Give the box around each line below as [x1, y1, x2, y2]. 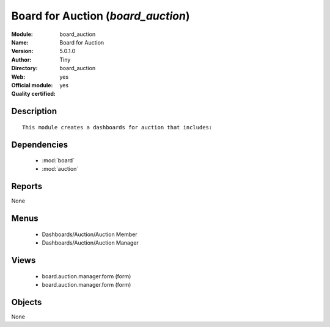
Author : [11, 56, 32, 63]
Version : [11, 48, 34, 55]
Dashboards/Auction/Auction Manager [42, 239, 139, 246]
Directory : [11, 65, 38, 72]
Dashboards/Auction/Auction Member [42, 231, 137, 238]
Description [11, 106, 57, 117]
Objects [11, 296, 42, 307]
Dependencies [11, 139, 68, 149]
